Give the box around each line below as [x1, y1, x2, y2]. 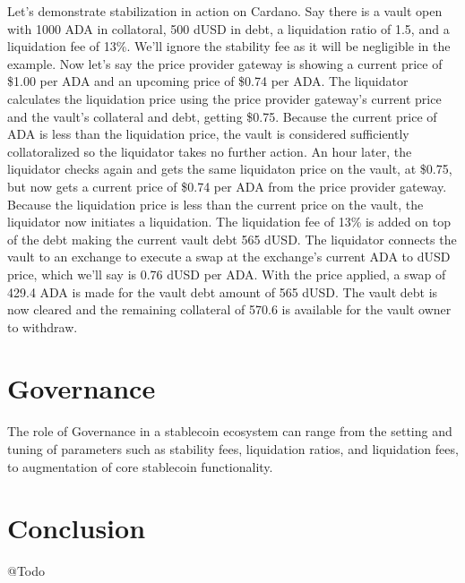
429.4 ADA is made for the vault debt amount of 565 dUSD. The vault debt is [7, 282, 438, 301]
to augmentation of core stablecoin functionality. [7, 457, 273, 476]
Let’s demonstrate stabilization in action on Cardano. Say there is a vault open [7, 2, 443, 20]
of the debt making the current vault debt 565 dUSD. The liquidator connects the [7, 229, 457, 248]
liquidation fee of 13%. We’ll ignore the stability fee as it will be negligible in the [7, 37, 451, 56]
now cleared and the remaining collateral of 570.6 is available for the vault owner [7, 300, 452, 319]
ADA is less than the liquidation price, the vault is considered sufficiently [7, 124, 409, 143]
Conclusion [7, 510, 146, 546]
